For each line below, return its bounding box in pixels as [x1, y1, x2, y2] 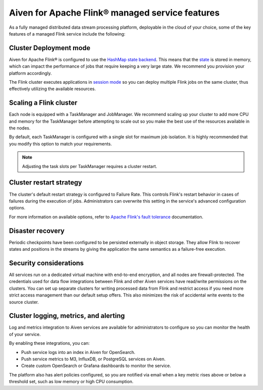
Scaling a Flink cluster [9, 99, 77, 107]
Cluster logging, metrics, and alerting [9, 312, 125, 320]
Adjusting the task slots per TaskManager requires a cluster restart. [22, 163, 157, 169]
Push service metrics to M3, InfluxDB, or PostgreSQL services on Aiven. [21, 356, 166, 362]
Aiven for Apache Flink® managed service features [9, 7, 220, 18]
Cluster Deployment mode [9, 44, 91, 52]
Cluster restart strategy [9, 178, 82, 187]
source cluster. [9, 299, 39, 305]
